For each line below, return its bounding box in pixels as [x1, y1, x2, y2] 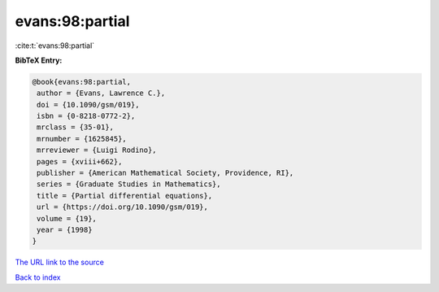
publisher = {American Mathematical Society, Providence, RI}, [37, 168, 294, 178]
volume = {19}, [37, 214, 98, 223]
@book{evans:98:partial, [32, 77, 132, 86]
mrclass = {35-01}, [37, 123, 114, 132]
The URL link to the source [15, 257, 105, 268]
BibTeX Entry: [15, 55, 63, 65]
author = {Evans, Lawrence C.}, [37, 89, 166, 98]
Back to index [15, 272, 61, 282]
